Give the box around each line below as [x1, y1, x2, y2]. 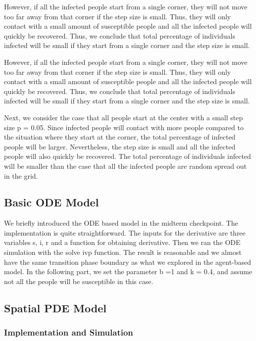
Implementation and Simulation [4, 326, 133, 339]
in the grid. [4, 170, 38, 181]
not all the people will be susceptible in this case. [4, 276, 154, 286]
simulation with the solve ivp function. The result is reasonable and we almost [4, 247, 242, 257]
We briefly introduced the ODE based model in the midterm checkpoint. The [4, 218, 238, 228]
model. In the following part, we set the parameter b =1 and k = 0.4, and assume [4, 266, 253, 277]
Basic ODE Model [4, 195, 99, 210]
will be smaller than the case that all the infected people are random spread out [4, 160, 247, 171]
